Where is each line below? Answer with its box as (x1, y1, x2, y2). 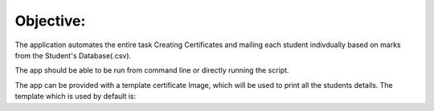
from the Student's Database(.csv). (14, 50, 132, 60)
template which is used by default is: (14, 92, 137, 101)
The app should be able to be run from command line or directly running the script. (14, 65, 289, 75)
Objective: (14, 12, 86, 30)
